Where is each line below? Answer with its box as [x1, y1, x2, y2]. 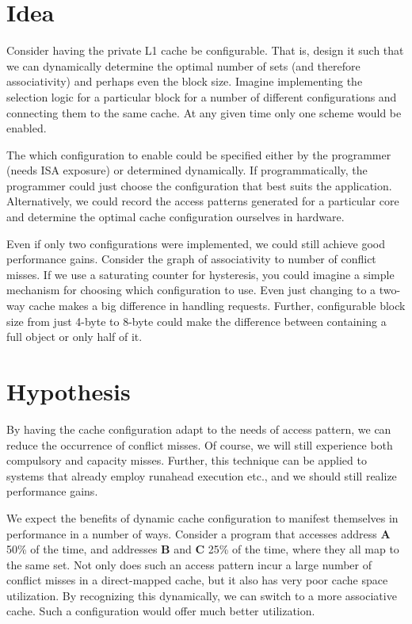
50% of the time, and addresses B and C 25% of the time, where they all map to [6, 541, 399, 557]
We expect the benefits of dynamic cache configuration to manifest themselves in [6, 509, 399, 526]
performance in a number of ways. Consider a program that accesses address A [6, 525, 391, 542]
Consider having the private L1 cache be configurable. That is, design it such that [6, 42, 404, 59]
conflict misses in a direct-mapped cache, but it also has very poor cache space [6, 572, 388, 588]
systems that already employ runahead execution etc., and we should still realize [6, 467, 397, 484]
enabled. [6, 120, 47, 136]
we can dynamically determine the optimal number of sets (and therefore [6, 57, 360, 74]
